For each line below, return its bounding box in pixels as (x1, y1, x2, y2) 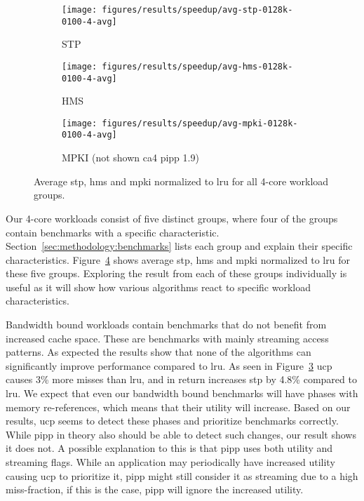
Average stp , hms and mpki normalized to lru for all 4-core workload (34, 173, 329, 188)
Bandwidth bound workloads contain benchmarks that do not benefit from (6, 317, 327, 332)
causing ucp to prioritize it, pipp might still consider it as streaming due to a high (6, 468, 358, 483)
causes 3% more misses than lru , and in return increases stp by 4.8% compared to (6, 372, 357, 387)
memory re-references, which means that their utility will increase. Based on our (6, 399, 351, 414)
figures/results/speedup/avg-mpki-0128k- (102, 118, 298, 128)
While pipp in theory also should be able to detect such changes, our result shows (6, 427, 356, 441)
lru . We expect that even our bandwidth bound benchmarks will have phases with (6, 386, 358, 401)
